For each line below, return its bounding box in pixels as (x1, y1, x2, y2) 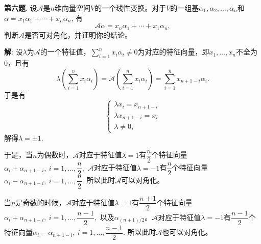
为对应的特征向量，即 (137, 46, 209, 57)
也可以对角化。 (162, 227, 212, 237)
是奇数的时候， (15, 197, 66, 207)
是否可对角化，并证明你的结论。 (25, 29, 132, 40)
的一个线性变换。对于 (94, 3, 167, 13)
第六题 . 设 (4, 3, 37, 13)
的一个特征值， (40, 46, 90, 57)
